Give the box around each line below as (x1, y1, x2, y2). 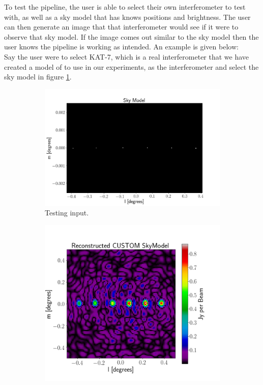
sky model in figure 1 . (4, 71, 72, 82)
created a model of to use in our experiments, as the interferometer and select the (4, 61, 259, 72)
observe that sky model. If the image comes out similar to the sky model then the (4, 31, 259, 42)
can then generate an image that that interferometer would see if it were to (4, 21, 239, 32)
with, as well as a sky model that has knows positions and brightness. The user (4, 11, 251, 22)
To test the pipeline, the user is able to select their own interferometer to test (4, 2, 246, 12)
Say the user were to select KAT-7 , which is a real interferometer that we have (4, 51, 249, 62)
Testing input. (45, 207, 89, 218)
